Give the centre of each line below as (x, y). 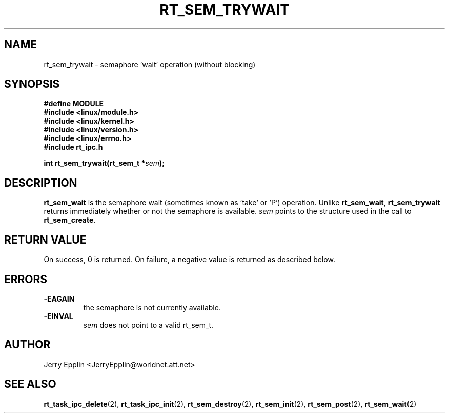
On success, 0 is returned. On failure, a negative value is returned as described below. (189, 260)
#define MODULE (74, 104)
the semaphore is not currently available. (152, 307)
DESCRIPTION (41, 183)
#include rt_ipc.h (73, 147)
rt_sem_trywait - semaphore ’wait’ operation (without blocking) (150, 64)
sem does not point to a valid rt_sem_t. (148, 325)
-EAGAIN (59, 299)
